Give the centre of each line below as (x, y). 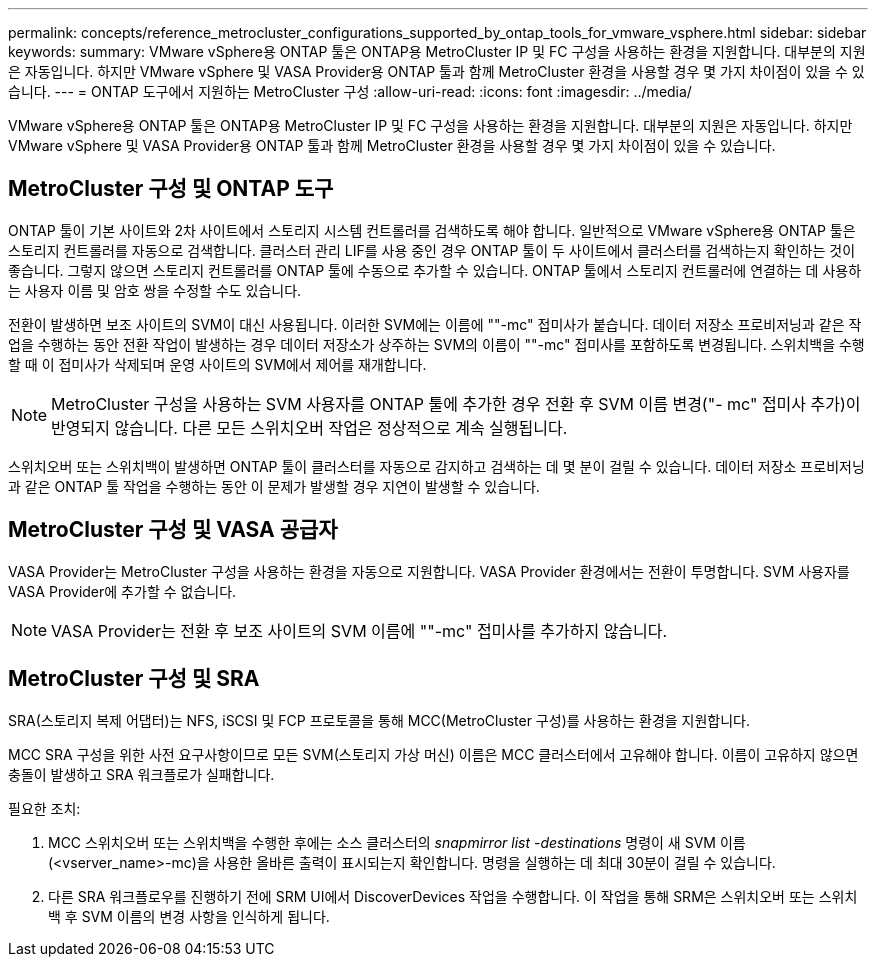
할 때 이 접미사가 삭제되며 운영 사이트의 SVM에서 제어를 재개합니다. (217, 364)
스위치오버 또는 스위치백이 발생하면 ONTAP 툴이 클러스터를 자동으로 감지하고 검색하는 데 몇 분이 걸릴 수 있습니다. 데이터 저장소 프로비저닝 (436, 466)
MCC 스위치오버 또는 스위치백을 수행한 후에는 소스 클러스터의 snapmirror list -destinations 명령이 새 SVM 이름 (397, 842)
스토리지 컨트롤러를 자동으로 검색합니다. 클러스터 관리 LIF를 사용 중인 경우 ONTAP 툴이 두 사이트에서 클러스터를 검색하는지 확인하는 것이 (432, 250)
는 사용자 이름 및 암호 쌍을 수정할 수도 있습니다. (155, 290)
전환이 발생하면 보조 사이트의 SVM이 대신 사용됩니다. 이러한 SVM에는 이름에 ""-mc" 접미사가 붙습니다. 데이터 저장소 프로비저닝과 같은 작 (435, 324)
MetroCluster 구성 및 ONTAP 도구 (171, 189)
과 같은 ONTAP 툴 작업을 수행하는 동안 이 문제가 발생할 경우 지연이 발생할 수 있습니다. (274, 486)
